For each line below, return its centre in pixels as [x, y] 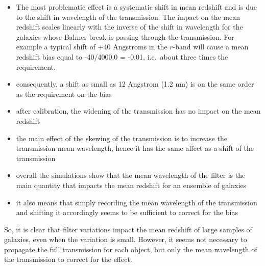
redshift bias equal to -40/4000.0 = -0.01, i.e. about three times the [122, 56]
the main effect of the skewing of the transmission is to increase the [122, 138]
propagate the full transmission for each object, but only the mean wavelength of [131, 249]
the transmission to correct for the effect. [68, 259]
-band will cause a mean [211, 47]
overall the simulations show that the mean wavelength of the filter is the [131, 175]
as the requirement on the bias [64, 94]
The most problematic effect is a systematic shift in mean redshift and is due [136, 7]
